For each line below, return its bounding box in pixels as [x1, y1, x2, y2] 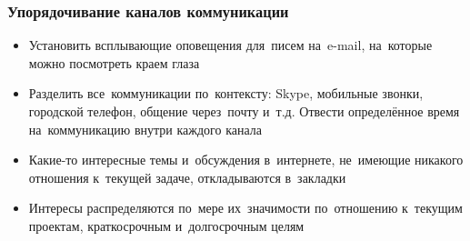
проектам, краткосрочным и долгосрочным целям [28, 216, 305, 235]
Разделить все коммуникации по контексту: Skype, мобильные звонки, [28, 84, 424, 103]
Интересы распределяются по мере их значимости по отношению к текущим [28, 198, 463, 217]
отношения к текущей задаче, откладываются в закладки [28, 167, 346, 186]
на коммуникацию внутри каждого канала [28, 119, 262, 138]
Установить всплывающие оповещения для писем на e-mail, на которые [28, 35, 433, 55]
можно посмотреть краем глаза [28, 53, 200, 72]
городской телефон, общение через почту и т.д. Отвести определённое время [28, 102, 460, 120]
